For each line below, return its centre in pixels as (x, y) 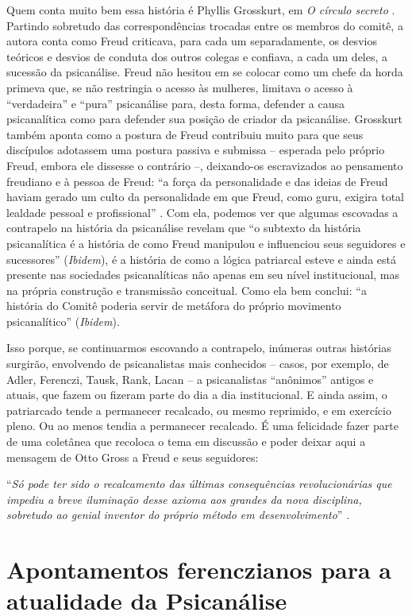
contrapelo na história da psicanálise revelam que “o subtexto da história (184, 228)
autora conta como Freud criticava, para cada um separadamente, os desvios (192, 41)
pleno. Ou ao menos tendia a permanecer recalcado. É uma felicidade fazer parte (202, 426)
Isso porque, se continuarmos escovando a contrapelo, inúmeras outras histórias (199, 348)
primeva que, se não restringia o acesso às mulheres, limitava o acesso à (180, 87)
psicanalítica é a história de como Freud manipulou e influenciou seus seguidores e (206, 243)
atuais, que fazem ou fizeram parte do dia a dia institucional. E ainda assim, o (197, 395)
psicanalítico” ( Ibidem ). (63, 321)
